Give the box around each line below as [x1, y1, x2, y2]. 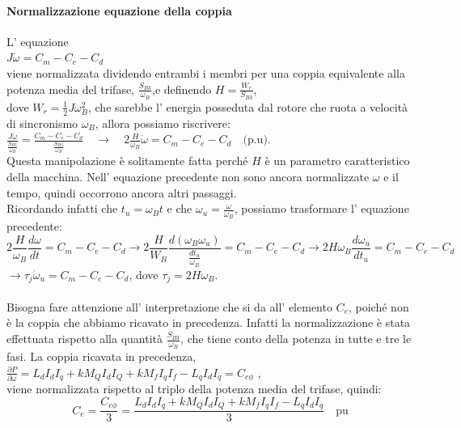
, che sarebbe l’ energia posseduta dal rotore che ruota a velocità [87, 98, 408, 115]
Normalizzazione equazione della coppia [6, 2, 232, 19]
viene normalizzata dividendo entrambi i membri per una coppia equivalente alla [6, 64, 405, 81]
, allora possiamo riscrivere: [95, 114, 230, 131]
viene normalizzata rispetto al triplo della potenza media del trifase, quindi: [6, 380, 382, 397]
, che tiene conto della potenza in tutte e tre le [180, 330, 412, 347]
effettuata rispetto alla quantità [6, 330, 163, 347]
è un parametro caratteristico [264, 152, 410, 169]
